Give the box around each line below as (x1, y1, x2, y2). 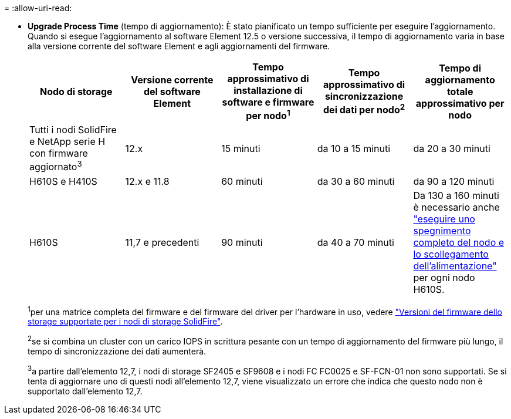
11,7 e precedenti (125, 236, 199, 248)
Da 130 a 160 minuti (413, 189, 499, 201)
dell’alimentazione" (413, 259, 497, 272)
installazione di (233, 85, 303, 96)
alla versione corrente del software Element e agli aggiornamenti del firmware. (28, 41, 330, 51)
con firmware (29, 147, 88, 160)
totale (446, 85, 473, 97)
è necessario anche (413, 201, 500, 213)
